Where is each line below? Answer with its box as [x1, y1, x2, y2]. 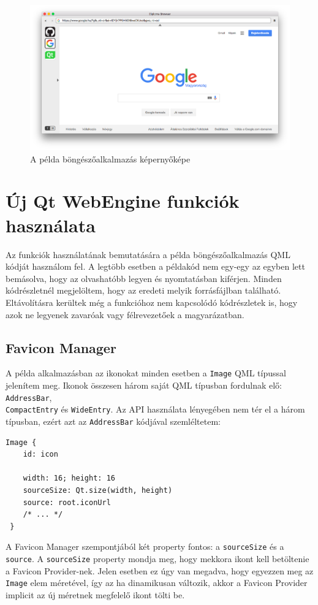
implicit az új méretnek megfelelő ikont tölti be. [6, 588, 185, 601]
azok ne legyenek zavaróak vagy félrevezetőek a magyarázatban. [6, 308, 244, 321]
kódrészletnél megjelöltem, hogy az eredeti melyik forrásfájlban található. [6, 284, 281, 297]
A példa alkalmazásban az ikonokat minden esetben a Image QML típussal [6, 367, 286, 379]
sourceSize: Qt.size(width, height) [23, 485, 173, 495]
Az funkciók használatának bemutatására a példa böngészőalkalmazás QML [6, 248, 290, 261]
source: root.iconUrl [23, 498, 111, 507]
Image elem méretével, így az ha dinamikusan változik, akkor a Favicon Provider [6, 576, 308, 589]
